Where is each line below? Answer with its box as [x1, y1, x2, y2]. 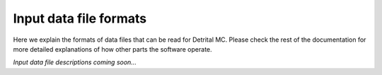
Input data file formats [13, 11, 147, 26]
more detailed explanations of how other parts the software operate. [13, 45, 212, 53]
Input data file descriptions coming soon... [13, 58, 137, 67]
